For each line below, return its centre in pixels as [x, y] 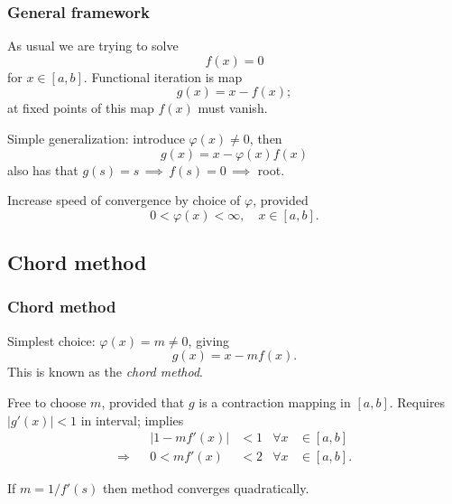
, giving [209, 340]
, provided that [143, 401]
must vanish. [233, 108]
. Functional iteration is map [163, 76]
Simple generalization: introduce [96, 138]
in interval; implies [132, 420]
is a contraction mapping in [275, 401]
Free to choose [47, 401]
